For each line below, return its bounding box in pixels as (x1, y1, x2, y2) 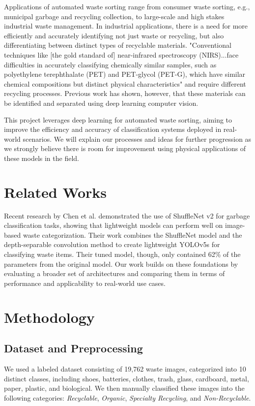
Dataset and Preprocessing (4, 341, 143, 356)
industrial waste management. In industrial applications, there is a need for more (4, 21, 248, 31)
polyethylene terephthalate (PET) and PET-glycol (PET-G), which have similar (4, 69, 246, 79)
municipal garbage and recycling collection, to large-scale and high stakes (4, 11, 225, 21)
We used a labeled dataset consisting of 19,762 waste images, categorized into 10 (4, 363, 246, 374)
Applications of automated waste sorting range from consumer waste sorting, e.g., (4, 1, 250, 11)
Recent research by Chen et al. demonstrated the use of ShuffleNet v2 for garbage (4, 210, 250, 220)
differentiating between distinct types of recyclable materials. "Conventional (4, 40, 231, 50)
